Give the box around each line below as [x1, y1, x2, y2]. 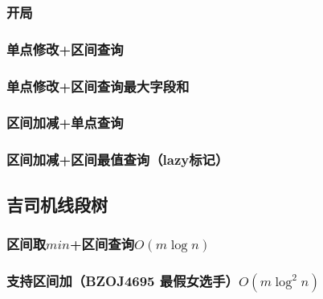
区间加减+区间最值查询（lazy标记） [6, 149, 229, 170]
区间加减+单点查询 [6, 113, 124, 133]
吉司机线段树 [6, 191, 108, 216]
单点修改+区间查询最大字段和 [6, 76, 190, 96]
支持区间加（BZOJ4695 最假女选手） [6, 270, 239, 290]
